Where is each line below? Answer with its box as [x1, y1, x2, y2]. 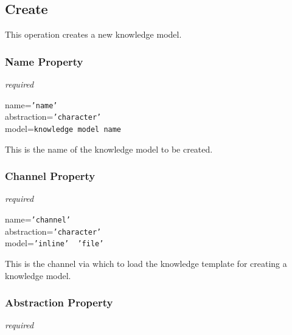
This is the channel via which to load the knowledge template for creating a [5, 257, 287, 269]
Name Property [5, 54, 83, 69]
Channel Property [5, 168, 96, 184]
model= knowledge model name [5, 122, 122, 134]
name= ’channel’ [5, 212, 71, 225]
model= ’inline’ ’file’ [5, 237, 104, 249]
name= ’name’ [5, 98, 58, 111]
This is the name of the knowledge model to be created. [5, 142, 213, 155]
